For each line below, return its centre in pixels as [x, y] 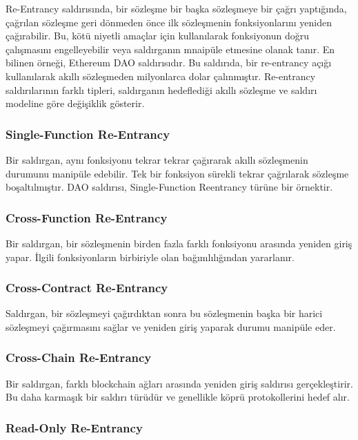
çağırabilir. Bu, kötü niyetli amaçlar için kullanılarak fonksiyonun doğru [158, 36]
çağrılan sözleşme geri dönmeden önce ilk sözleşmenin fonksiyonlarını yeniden [169, 22]
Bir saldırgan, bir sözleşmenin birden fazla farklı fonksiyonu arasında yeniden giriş [179, 243]
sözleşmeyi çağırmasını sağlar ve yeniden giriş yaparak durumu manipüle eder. [171, 326]
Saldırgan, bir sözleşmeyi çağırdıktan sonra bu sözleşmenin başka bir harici [164, 313]
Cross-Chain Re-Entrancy [79, 357]
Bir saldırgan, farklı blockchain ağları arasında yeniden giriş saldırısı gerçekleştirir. [179, 383]
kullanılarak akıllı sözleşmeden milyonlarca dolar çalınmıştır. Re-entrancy [161, 76]
